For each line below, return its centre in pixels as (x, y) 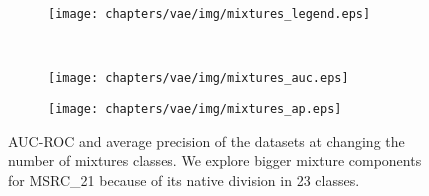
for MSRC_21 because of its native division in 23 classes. (184, 179)
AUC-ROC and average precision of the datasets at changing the (206, 140)
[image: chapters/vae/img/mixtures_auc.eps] (198, 78)
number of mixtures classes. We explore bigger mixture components (215, 160)
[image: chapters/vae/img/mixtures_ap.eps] (195, 108)
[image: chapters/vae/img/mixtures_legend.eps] (209, 14)
